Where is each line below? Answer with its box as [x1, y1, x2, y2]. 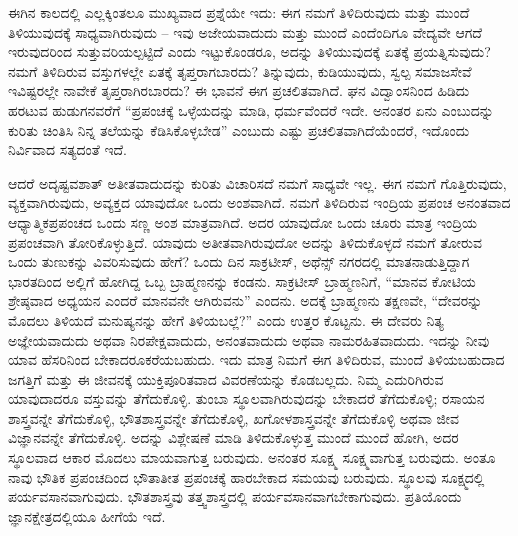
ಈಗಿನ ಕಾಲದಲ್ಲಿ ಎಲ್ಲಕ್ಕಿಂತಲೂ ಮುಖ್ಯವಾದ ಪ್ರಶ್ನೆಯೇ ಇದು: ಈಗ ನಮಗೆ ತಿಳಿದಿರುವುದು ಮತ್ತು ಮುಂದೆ [8, 2, 470, 22]
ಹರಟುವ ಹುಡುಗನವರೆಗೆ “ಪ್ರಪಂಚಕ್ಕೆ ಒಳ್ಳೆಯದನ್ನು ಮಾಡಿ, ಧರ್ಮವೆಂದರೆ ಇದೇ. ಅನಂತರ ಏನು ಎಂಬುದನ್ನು [8, 99, 494, 120]
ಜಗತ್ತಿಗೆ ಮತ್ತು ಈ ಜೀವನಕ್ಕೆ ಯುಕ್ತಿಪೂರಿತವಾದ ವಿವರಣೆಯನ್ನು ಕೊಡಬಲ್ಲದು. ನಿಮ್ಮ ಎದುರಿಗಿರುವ [8, 368, 444, 389]
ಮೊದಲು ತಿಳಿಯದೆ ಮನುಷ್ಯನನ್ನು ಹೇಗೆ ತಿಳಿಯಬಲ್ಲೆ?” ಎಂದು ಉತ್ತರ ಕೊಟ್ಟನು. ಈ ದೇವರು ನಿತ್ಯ [8, 309, 444, 330]
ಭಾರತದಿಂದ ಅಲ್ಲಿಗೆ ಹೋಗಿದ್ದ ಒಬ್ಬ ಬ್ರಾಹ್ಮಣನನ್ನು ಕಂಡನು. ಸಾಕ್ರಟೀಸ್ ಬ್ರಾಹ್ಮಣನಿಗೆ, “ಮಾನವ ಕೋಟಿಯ [8, 270, 476, 291]
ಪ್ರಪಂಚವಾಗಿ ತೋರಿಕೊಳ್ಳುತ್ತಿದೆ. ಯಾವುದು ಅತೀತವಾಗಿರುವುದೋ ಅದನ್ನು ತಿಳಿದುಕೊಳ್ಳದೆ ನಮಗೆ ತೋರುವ [8, 231, 482, 252]
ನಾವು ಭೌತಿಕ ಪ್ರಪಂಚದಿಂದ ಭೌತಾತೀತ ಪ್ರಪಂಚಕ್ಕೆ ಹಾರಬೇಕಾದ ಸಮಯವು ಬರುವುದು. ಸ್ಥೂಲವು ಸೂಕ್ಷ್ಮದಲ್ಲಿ [8, 466, 485, 487]
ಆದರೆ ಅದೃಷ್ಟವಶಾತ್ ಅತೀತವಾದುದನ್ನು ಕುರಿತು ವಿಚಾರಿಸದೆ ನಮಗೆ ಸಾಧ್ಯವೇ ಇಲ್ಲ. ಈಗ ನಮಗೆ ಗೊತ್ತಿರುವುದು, [8, 172, 507, 193]
